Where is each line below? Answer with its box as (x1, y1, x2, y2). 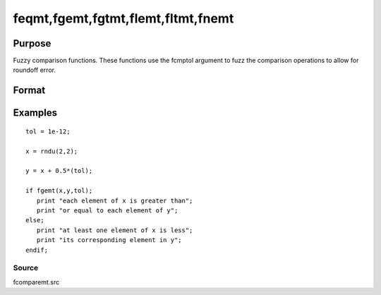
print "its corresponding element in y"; (36, 236, 183, 244)
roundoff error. (13, 66, 56, 74)
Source (13, 263, 39, 273)
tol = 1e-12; (25, 127, 71, 136)
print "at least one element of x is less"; (36, 226, 193, 234)
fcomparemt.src (13, 277, 60, 286)
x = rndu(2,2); (25, 147, 78, 155)
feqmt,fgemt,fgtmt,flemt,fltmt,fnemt (13, 11, 234, 26)
